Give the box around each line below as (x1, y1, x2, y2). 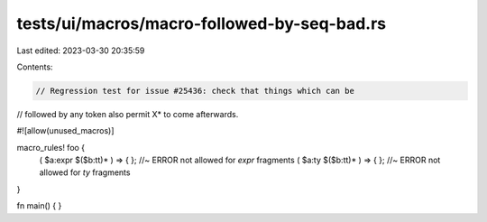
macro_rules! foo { (16, 142, 86, 153)
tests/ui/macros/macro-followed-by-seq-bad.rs (16, 14, 387, 33)
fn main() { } (16, 200, 62, 211)
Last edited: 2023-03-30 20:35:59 (16, 45, 145, 56)
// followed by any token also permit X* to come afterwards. (16, 108, 239, 119)
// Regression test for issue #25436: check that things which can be (35, 86, 355, 96)
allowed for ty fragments (39, 167, 131, 178)
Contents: (16, 61, 53, 72)
